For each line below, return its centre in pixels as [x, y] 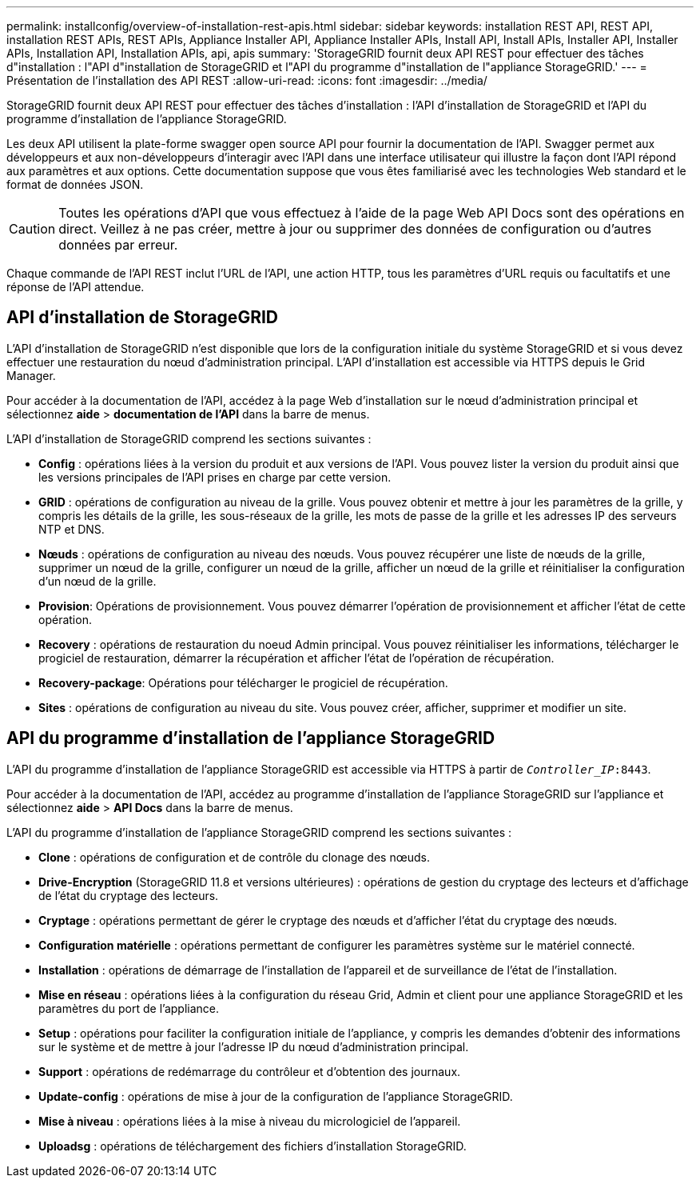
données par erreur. [118, 245]
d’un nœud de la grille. [97, 581]
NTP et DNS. [72, 529]
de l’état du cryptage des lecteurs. [129, 895]
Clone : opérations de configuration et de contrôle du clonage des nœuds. [234, 857]
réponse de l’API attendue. [76, 287]
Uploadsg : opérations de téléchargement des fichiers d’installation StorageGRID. [253, 1146]
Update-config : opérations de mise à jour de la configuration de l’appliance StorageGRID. [276, 1096]
